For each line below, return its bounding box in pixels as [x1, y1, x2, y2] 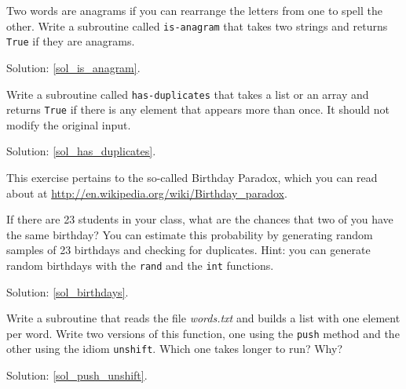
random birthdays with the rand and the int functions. [6, 256, 274, 273]
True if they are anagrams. [6, 33, 135, 49]
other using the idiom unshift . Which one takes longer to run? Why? [6, 340, 343, 357]
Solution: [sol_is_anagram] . [6, 59, 141, 75]
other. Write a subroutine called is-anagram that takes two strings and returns [6, 17, 388, 34]
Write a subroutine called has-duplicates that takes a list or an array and [6, 85, 369, 102]
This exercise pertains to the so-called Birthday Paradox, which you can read [6, 169, 378, 185]
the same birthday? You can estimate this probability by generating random [6, 226, 373, 242]
